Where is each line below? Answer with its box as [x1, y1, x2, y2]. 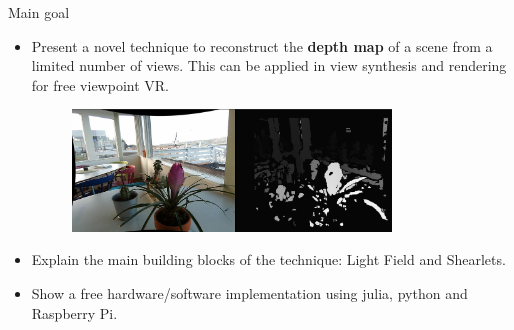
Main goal [8, 2, 70, 22]
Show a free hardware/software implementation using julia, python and [31, 282, 468, 303]
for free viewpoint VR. [31, 74, 169, 95]
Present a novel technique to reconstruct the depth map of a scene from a [31, 35, 493, 56]
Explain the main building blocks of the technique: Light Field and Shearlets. [31, 249, 506, 270]
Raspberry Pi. [31, 302, 118, 323]
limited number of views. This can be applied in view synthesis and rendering [31, 55, 507, 76]
